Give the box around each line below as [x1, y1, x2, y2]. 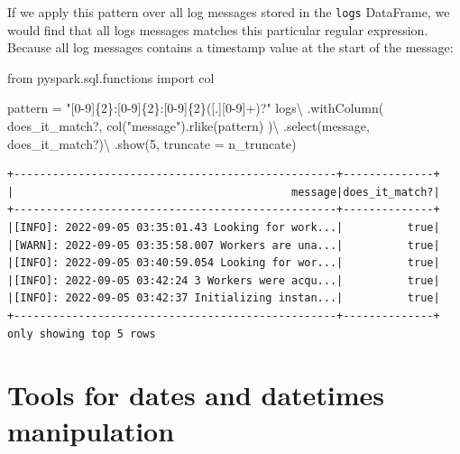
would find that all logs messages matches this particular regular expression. [7, 20, 428, 39]
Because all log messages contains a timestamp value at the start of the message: [7, 38, 454, 57]
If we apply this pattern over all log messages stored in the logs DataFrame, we [7, 3, 450, 21]
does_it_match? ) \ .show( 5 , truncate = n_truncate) [7, 134, 297, 153]
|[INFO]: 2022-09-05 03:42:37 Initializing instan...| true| [7, 292, 440, 305]
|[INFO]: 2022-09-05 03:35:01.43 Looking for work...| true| [7, 221, 440, 234]
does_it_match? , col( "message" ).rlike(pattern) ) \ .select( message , [7, 116, 370, 135]
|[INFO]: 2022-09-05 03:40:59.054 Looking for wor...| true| [7, 256, 440, 270]
